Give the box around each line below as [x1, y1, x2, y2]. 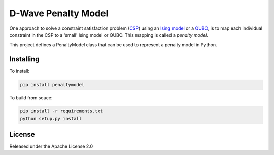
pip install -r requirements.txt [20, 108, 104, 114]
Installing [9, 55, 40, 63]
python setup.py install [20, 115, 82, 121]
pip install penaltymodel [20, 82, 85, 88]
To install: [9, 68, 30, 74]
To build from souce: [9, 95, 53, 101]
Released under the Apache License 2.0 [9, 143, 93, 149]
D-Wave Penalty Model [9, 8, 109, 19]
